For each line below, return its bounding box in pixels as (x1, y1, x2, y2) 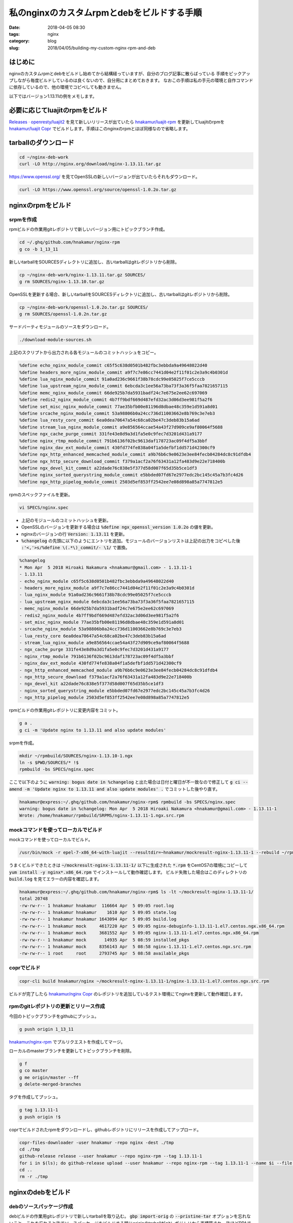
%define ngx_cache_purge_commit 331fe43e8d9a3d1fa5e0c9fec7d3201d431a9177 (19, 431, 203, 437)
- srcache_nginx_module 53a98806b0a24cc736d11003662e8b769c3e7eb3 (19, 626, 182, 632)
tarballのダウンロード (9, 138, 74, 147)
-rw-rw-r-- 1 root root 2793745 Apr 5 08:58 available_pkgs (19, 951, 189, 956)
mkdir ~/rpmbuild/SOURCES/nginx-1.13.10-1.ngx (19, 753, 133, 758)
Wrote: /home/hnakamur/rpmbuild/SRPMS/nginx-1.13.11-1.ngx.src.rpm (19, 813, 185, 818)
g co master (19, 1068, 48, 1073)
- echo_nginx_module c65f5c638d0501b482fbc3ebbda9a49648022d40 (19, 578, 174, 584)
